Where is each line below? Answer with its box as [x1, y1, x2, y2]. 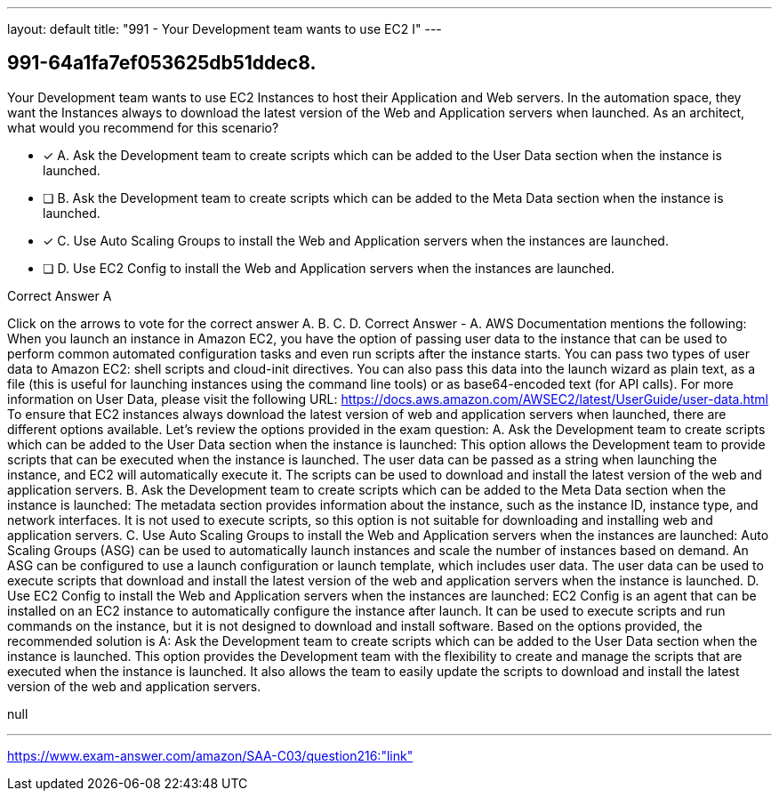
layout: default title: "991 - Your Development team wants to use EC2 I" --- [7, 21, 442, 36]
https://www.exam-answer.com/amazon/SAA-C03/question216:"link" [7, 747, 414, 763]
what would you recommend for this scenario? [7, 119, 279, 135]
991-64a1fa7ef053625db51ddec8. [7, 52, 317, 75]
